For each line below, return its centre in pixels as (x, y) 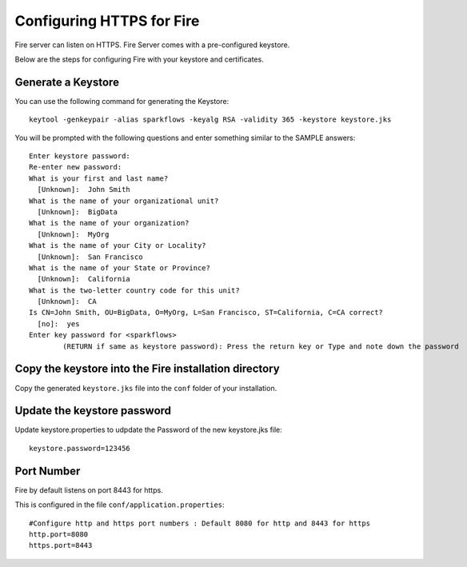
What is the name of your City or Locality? (118, 246)
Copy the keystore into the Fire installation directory (147, 369)
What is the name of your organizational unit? (124, 201)
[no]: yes (58, 323)
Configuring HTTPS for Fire (107, 21)
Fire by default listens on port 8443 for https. (89, 490)
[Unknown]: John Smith (84, 190)
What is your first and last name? (99, 178)
